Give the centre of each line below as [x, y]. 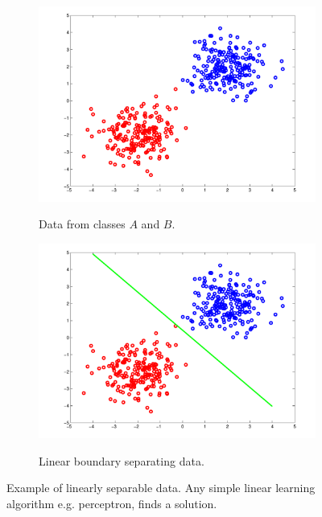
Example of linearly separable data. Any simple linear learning [161, 488]
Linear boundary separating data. [122, 460]
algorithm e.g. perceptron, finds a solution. [112, 504]
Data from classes [82, 224]
